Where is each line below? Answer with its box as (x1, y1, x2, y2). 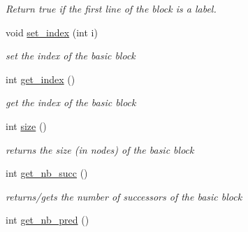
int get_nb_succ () (6, 166, 88, 180)
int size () (6, 118, 47, 133)
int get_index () (6, 71, 75, 86)
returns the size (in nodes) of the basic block (6, 142, 194, 157)
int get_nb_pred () (6, 212, 89, 227)
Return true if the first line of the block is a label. (6, 1, 217, 15)
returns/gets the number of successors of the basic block (6, 189, 242, 203)
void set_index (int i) (6, 24, 98, 39)
